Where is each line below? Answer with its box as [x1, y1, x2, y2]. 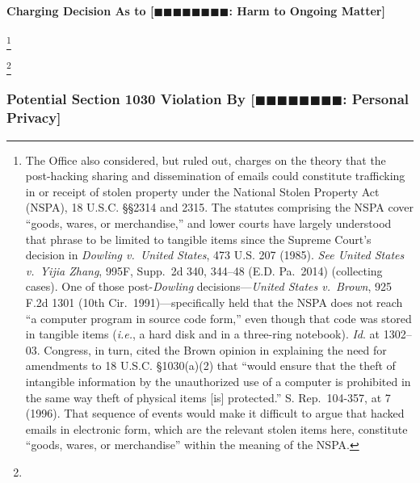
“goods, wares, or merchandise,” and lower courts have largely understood [25, 214, 392, 231]
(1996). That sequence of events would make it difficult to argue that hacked [25, 405, 405, 422]
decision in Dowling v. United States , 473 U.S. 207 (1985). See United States [25, 246, 405, 263]
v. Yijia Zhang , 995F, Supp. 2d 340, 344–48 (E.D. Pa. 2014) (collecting [25, 262, 383, 279]
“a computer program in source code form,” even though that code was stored [25, 309, 412, 326]
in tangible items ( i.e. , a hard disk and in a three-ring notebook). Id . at [25, 325, 380, 342]
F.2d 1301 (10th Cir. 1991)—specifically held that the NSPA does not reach [25, 293, 403, 310]
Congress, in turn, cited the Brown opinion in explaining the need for [44, 341, 387, 358]
